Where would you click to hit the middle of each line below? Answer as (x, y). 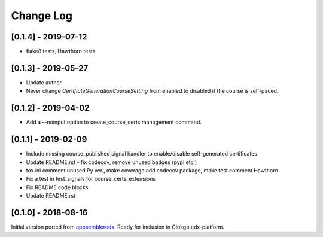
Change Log (42, 16)
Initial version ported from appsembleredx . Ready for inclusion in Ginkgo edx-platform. (118, 227)
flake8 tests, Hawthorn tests (61, 51)
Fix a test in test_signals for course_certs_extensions (91, 179)
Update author (44, 82)
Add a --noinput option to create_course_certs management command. (114, 122)
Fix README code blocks (57, 187)
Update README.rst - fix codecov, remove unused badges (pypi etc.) (112, 162)
